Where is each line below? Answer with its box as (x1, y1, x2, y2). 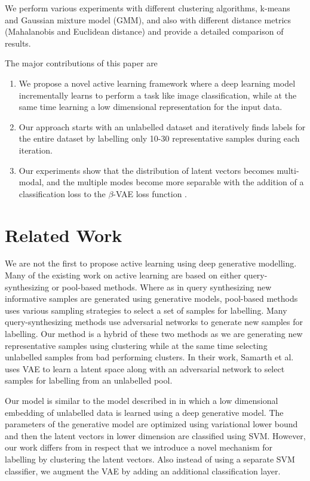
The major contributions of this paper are (5, 57, 158, 69)
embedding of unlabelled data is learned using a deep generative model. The (5, 406, 284, 418)
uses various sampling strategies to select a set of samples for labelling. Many (5, 304, 287, 316)
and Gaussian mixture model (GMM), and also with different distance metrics (5, 13, 291, 26)
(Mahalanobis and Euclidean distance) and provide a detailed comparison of (5, 25, 284, 38)
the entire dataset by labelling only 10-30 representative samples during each (19, 132, 300, 145)
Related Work (5, 222, 122, 247)
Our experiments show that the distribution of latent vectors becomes (19, 164, 274, 176)
